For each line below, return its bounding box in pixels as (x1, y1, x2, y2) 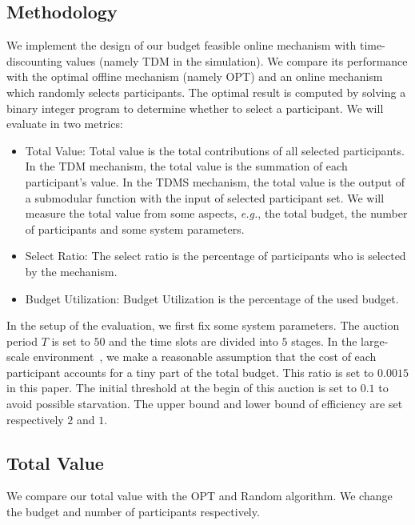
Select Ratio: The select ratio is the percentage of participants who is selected (25, 247, 406, 264)
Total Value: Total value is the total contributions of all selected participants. (25, 142, 405, 158)
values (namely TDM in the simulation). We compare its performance (66, 52, 408, 69)
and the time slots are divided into (109, 332, 278, 349)
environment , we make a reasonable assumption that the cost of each (33, 348, 377, 365)
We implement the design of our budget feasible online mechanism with (6, 37, 357, 54)
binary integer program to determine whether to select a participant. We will (6, 99, 384, 116)
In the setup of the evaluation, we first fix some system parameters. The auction (6, 317, 400, 334)
